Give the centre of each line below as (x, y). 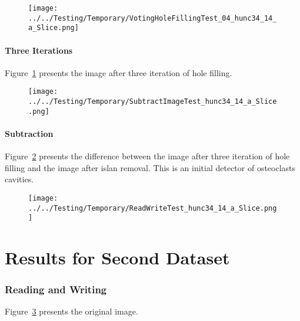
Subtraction (29, 133)
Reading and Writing (56, 289)
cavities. (19, 179)
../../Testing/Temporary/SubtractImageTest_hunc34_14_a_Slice (153, 102)
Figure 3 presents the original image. (71, 311)
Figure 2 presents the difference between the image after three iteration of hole (147, 156)
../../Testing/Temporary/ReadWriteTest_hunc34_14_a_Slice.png (153, 208)
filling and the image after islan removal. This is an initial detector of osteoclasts (150, 167)
